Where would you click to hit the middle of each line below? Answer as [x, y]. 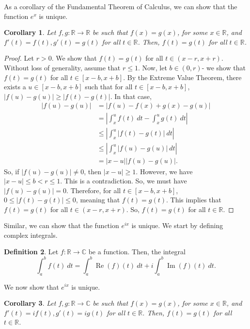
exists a [15, 87]
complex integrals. [31, 235]
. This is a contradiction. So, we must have [124, 181]
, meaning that [98, 200]
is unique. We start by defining [177, 225]
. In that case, [131, 96]
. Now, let [152, 67]
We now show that [31, 287]
